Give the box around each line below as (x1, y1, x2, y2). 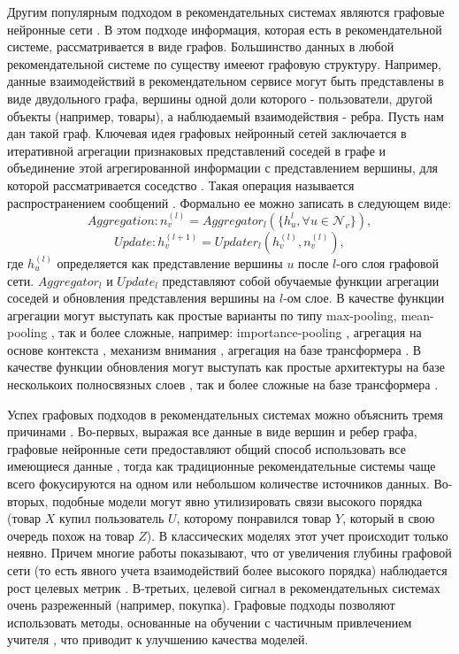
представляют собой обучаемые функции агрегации (162, 271, 440, 289)
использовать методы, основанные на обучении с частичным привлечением (7, 612, 412, 631)
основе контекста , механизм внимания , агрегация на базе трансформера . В (7, 340, 422, 358)
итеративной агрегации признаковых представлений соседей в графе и (7, 141, 386, 159)
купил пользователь (58, 509, 164, 527)
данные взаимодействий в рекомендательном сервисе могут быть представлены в (7, 72, 444, 90)
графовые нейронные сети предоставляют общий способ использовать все (7, 439, 406, 458)
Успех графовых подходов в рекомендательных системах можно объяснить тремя (7, 404, 443, 423)
